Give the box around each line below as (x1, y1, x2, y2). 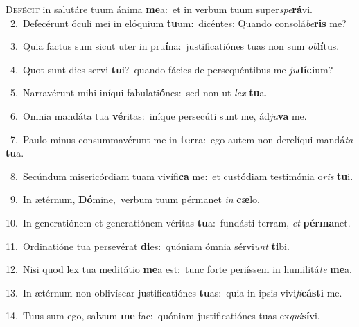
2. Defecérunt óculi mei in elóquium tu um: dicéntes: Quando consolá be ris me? (10, 15, 347, 30)
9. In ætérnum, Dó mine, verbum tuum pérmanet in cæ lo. (10, 192, 260, 206)
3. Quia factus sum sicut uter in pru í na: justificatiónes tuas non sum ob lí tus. (10, 39, 340, 53)
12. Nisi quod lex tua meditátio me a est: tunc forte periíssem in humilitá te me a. (6, 262, 352, 276)
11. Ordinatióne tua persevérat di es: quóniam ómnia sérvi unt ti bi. (6, 238, 290, 253)
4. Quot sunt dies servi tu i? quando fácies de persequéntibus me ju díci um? (10, 62, 333, 76)
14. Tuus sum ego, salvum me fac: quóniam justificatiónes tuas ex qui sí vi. (6, 308, 320, 323)
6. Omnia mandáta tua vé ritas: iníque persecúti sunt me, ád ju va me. (10, 108, 307, 123)
